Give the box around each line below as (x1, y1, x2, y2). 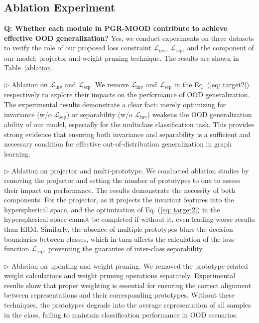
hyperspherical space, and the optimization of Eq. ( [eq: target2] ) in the (4, 204, 220, 214)
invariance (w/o (4, 109, 52, 119)
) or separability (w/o (66, 109, 133, 119)
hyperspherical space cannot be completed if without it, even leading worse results (4, 214, 255, 224)
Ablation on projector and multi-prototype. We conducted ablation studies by (11, 165, 249, 175)
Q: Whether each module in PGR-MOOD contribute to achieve (4, 23, 228, 33)
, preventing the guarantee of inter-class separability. (44, 243, 204, 254)
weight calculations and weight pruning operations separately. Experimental (4, 270, 236, 281)
